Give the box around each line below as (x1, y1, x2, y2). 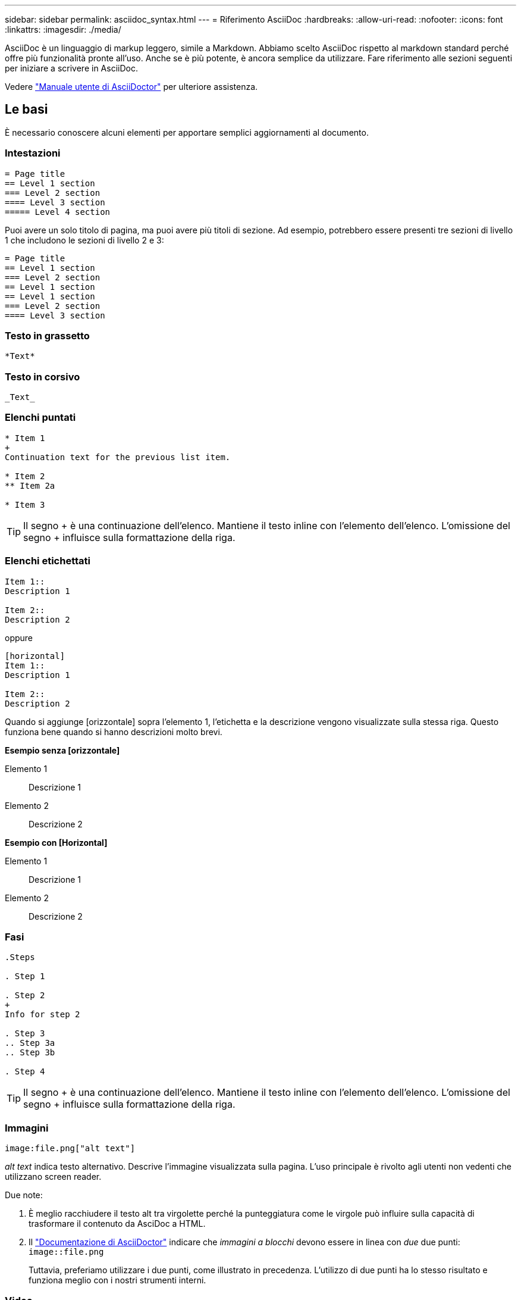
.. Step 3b (5, 1048, 55, 1058)
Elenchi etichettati (5, 555, 90, 567)
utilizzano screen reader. (5, 1171, 102, 1182)
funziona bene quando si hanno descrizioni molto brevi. (5, 726, 222, 737)
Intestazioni (5, 147, 61, 160)
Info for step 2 (5, 1010, 80, 1020)
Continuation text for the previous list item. (5, 452, 231, 462)
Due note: (5, 1190, 43, 1201)
